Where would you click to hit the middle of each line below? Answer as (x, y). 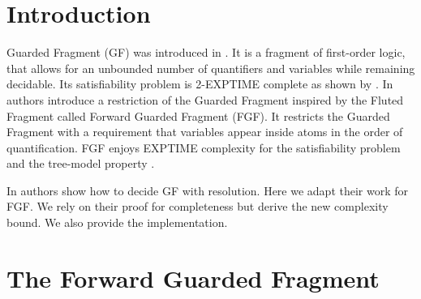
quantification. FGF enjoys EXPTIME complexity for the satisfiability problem (204, 147)
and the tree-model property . (81, 163)
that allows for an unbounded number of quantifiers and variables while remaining (211, 68)
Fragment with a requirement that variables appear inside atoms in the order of (205, 132)
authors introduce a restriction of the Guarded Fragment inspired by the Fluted (205, 99)
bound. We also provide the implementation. (117, 222)
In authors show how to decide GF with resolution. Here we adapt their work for (208, 190)
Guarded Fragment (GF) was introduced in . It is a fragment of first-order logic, (206, 52)
